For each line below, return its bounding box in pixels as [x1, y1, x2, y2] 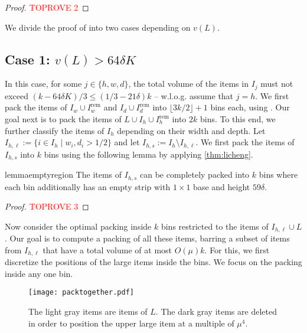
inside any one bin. [5, 267, 73, 279]
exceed [5, 89, 29, 102]
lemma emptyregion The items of [5, 168, 122, 181]
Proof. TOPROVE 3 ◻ [5, 200, 89, 213]
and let [114, 136, 140, 148]
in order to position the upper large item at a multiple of [28, 316, 234, 329]
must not [260, 77, 293, 90]
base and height [193, 180, 250, 192]
